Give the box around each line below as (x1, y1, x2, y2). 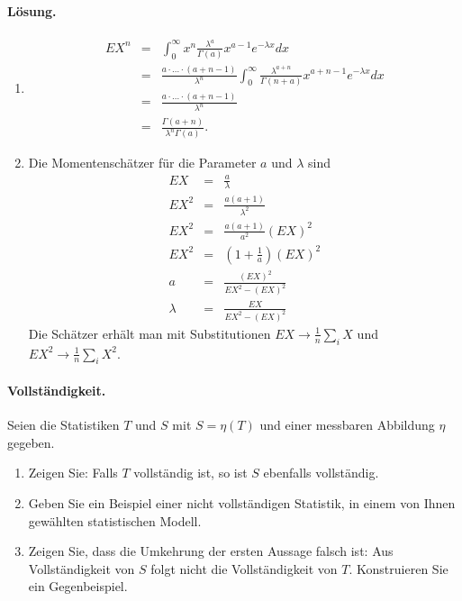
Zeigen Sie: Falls (28, 463, 118, 482)
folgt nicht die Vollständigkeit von (150, 559, 338, 578)
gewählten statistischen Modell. (28, 511, 202, 530)
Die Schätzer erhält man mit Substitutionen (28, 323, 271, 342)
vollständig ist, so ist (133, 463, 248, 482)
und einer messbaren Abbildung (259, 415, 435, 434)
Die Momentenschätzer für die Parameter (28, 153, 257, 172)
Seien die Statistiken (7, 415, 120, 434)
